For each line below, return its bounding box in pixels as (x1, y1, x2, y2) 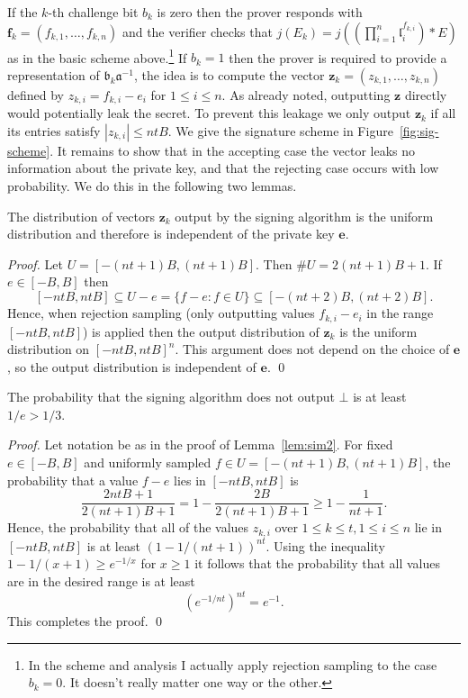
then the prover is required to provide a (229, 48, 447, 67)
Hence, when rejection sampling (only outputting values (7, 304, 315, 322)
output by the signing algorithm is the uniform (175, 206, 434, 225)
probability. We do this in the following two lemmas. (7, 177, 297, 195)
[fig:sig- (399, 121, 439, 140)
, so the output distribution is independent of (7, 357, 256, 376)
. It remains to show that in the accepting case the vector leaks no (49, 141, 416, 159)
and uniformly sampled (84, 453, 211, 472)
